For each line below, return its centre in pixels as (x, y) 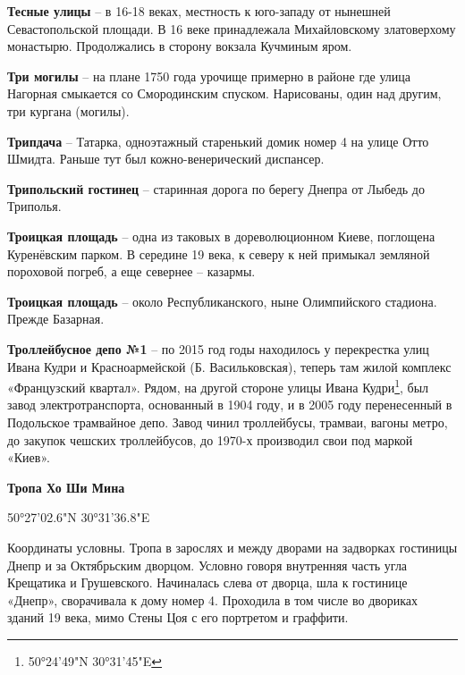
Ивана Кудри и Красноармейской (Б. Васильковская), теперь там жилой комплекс (229, 366)
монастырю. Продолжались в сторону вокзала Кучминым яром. (180, 46)
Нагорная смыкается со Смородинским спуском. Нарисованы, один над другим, (224, 93)
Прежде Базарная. (56, 319)
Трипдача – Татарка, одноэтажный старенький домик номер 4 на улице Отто (218, 141)
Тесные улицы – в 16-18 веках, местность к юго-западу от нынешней (199, 11)
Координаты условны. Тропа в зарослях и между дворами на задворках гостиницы (232, 547)
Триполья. (34, 206)
